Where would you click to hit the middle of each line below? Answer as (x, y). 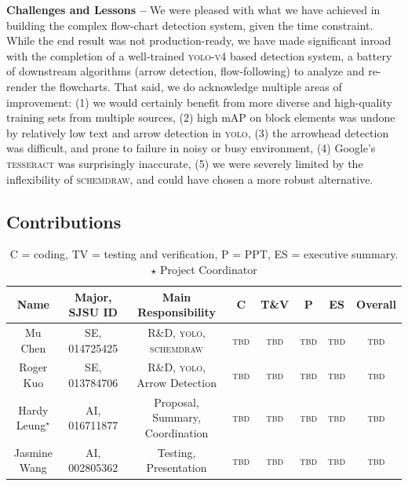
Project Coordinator (209, 269)
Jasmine (33, 452)
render (22, 86)
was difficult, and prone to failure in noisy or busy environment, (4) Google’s (191, 148)
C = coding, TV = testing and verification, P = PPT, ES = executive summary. (204, 254)
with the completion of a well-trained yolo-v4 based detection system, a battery (199, 55)
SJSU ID (93, 312)
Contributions (64, 221)
